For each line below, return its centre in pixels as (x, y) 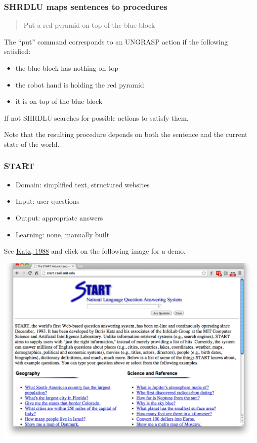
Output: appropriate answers (59, 217)
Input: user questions (47, 201)
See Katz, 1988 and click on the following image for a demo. (95, 251)
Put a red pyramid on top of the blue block (89, 25)
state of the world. (32, 144)
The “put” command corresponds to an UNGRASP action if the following (116, 41)
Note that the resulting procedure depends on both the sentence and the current (126, 134)
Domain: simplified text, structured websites (83, 184)
